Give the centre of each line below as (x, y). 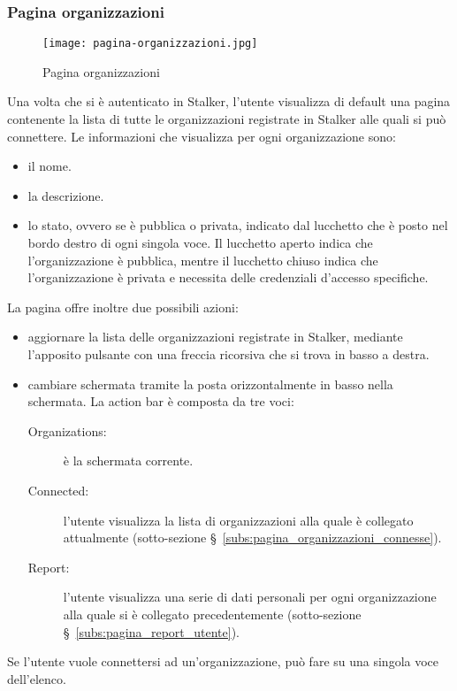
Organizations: (67, 430)
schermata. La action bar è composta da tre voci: (161, 401)
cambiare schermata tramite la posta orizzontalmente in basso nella (210, 384)
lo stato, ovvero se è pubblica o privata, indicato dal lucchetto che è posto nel (238, 225)
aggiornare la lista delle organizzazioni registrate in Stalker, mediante (215, 337)
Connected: (58, 490)
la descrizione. (66, 195)
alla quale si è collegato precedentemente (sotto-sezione (212, 614)
